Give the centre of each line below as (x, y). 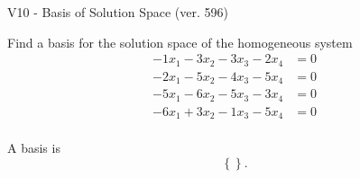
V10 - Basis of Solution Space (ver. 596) (118, 12)
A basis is (34, 148)
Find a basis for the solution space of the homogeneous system (180, 42)
